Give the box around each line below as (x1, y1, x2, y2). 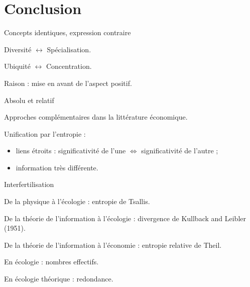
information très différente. (16, 162, 98, 172)
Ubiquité (4, 61, 31, 71)
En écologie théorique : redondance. (4, 273, 113, 284)
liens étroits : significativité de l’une (16, 145, 126, 156)
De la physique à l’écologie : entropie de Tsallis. (4, 196, 150, 207)
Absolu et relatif (4, 94, 54, 105)
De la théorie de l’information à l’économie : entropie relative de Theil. (4, 239, 222, 250)
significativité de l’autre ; (141, 145, 218, 156)
